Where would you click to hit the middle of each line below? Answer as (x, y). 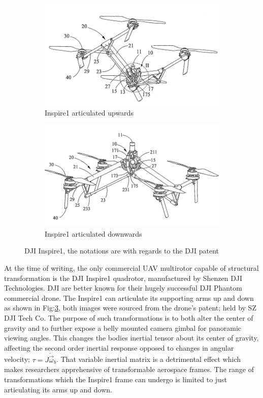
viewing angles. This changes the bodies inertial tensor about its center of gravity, (131, 338)
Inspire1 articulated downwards (93, 233)
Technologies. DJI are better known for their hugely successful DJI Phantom (123, 288)
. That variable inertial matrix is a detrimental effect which (148, 359)
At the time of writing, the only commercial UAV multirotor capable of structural (131, 268)
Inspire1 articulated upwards (89, 113)
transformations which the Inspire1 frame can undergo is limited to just (116, 379)
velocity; (17, 359)
